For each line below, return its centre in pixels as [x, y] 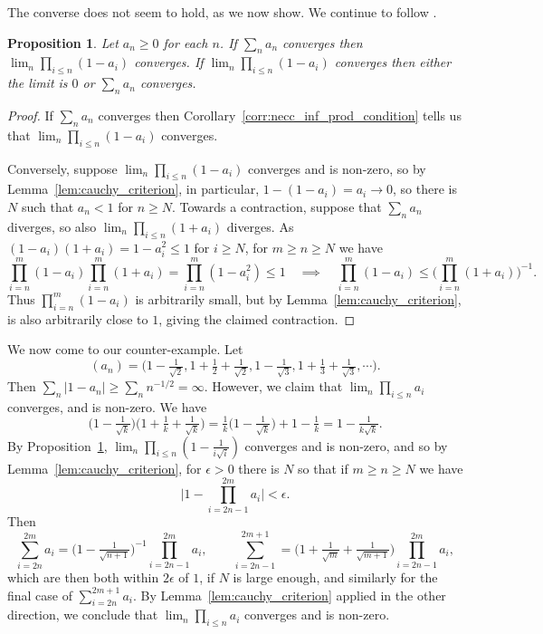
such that [48, 206]
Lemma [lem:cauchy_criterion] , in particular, [133, 189]
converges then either [393, 62]
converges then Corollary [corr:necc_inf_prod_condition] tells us [280, 115]
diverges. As [260, 226]
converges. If [169, 62]
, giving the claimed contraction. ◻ [257, 318]
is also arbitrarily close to [78, 318]
